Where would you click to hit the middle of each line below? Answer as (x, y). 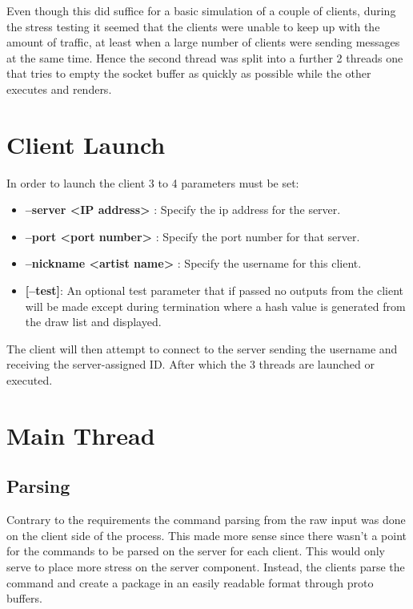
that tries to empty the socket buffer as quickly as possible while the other (189, 73)
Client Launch (86, 144)
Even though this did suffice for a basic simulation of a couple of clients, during (201, 10)
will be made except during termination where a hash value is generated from (215, 306)
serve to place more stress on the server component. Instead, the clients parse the (206, 566)
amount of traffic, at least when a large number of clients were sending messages (203, 42)
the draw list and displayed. (93, 322)
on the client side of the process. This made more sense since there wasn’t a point (206, 535)
